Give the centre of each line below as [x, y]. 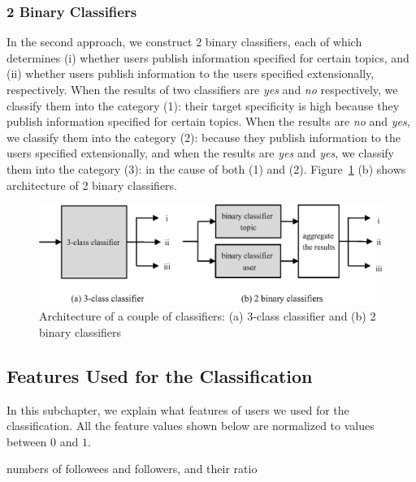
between [27, 441]
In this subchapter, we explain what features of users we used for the [178, 409]
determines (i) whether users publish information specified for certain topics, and [208, 57]
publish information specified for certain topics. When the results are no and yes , [208, 121]
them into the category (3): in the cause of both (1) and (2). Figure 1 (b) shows [206, 168]
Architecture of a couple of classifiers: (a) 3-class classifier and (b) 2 [208, 316]
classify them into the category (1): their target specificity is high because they [203, 105]
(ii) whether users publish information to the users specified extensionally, [191, 73]
